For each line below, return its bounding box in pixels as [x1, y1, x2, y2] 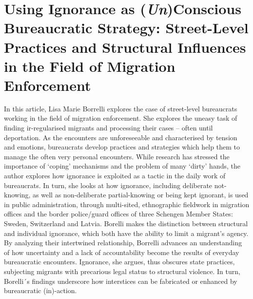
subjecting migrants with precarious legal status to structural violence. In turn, [4, 266, 240, 276]
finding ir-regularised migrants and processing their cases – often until [4, 123, 213, 133]
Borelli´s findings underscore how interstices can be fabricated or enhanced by [4, 276, 237, 286]
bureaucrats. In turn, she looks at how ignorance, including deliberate [4, 180, 213, 190]
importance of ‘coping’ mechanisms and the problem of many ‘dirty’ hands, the [4, 161, 240, 171]
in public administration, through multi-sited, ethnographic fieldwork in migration [4, 199, 250, 209]
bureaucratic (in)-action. [4, 285, 77, 296]
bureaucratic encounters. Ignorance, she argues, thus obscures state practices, [4, 256, 235, 267]
